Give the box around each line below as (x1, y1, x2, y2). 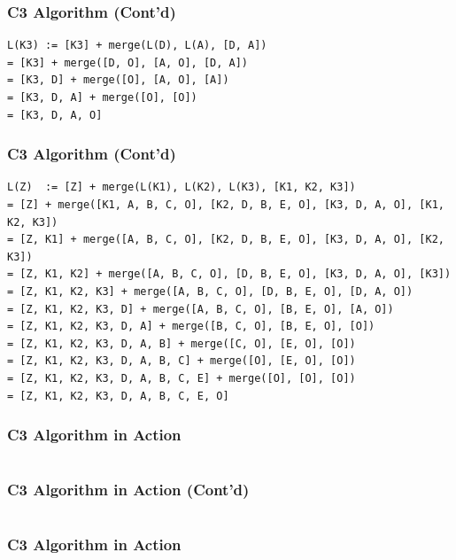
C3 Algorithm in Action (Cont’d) (7, 478, 250, 501)
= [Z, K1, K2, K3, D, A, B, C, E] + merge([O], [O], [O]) (7, 371, 356, 385)
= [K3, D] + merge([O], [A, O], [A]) (7, 74, 229, 87)
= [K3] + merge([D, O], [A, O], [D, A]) (7, 56, 249, 69)
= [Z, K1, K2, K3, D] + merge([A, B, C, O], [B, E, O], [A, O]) (7, 302, 394, 315)
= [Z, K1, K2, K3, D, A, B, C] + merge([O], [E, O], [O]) (7, 354, 356, 368)
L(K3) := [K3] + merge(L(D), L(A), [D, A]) (7, 39, 267, 52)
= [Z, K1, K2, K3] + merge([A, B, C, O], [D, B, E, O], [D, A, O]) (7, 284, 413, 298)
